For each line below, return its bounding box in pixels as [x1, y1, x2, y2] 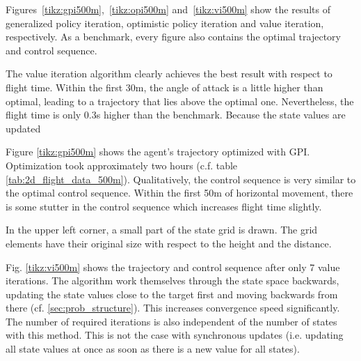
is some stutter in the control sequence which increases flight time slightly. [6, 199, 322, 213]
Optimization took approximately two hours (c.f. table [6, 158, 238, 172]
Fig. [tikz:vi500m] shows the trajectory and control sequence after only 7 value [6, 259, 340, 274]
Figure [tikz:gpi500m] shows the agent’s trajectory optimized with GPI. [6, 144, 310, 159]
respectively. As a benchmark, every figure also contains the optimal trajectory [6, 29, 341, 44]
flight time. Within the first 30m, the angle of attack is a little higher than [6, 79, 323, 94]
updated [6, 121, 41, 135]
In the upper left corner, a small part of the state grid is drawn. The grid [6, 222, 318, 237]
